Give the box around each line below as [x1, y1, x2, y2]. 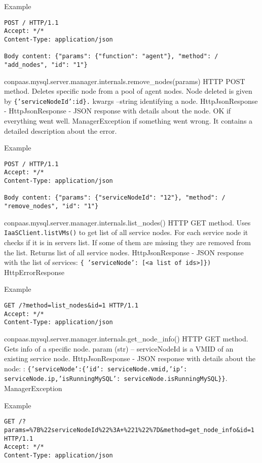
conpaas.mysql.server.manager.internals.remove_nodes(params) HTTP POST [4, 75, 245, 86]
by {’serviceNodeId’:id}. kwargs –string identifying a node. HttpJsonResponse [4, 95, 258, 106]
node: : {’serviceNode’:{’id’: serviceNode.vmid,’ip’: [4, 363, 188, 373]
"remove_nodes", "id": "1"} [4, 203, 99, 210]
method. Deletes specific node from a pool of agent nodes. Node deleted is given [4, 86, 252, 96]
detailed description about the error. [4, 125, 117, 136]
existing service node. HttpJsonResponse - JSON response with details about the [4, 353, 255, 364]
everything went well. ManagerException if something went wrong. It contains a [4, 115, 253, 126]
